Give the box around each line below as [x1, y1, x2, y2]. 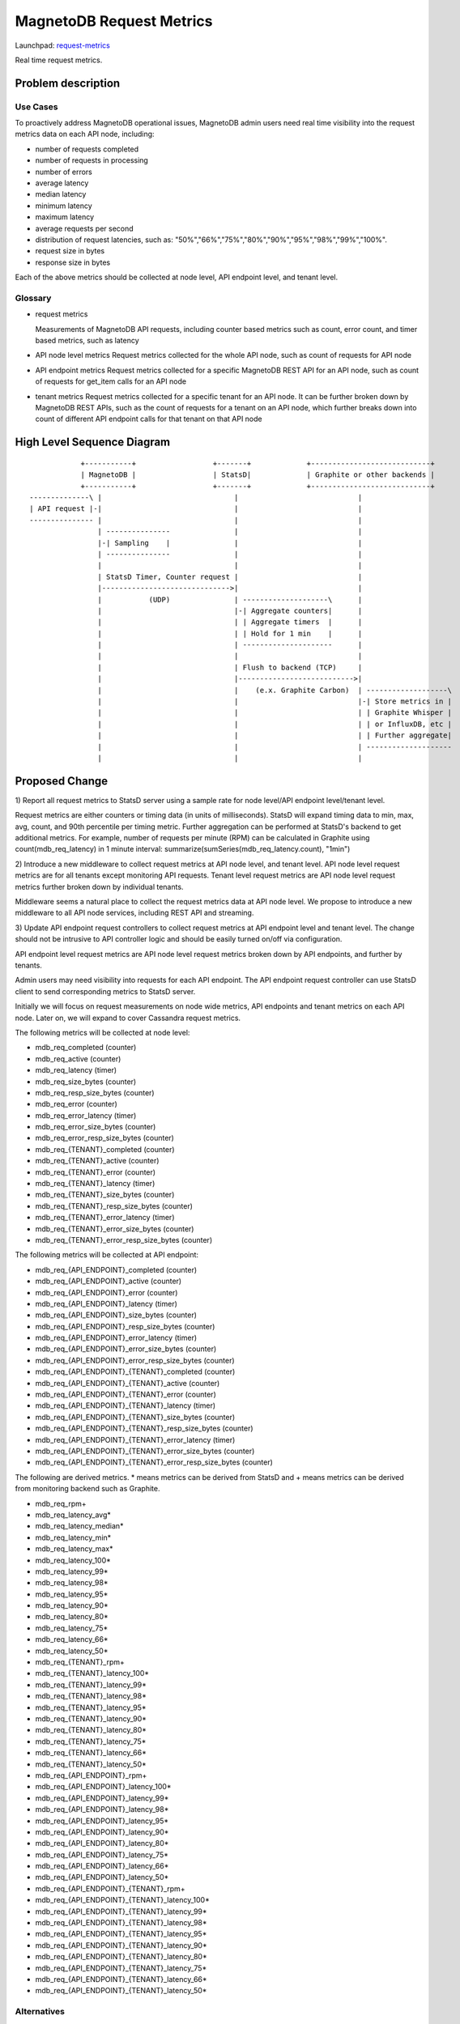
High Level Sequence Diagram [15, 436, 171, 449]
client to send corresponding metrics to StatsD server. [15, 986, 196, 996]
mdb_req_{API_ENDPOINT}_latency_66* [35, 1861, 169, 1871]
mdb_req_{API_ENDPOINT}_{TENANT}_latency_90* [35, 1940, 207, 1950]
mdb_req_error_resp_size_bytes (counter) [35, 1133, 174, 1143]
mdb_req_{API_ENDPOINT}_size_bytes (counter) [35, 1310, 198, 1320]
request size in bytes [35, 246, 105, 256]
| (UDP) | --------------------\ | [97, 595, 363, 604]
